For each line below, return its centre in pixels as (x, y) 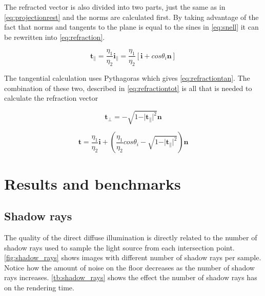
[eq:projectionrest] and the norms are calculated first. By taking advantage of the (131, 17)
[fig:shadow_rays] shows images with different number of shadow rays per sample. (133, 257)
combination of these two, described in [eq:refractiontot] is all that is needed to (128, 88)
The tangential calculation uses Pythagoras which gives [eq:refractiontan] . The (127, 78)
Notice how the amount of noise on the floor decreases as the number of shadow (129, 267)
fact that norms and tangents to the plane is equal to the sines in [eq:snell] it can (131, 27)
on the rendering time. (39, 287)
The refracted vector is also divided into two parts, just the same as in (115, 7)
